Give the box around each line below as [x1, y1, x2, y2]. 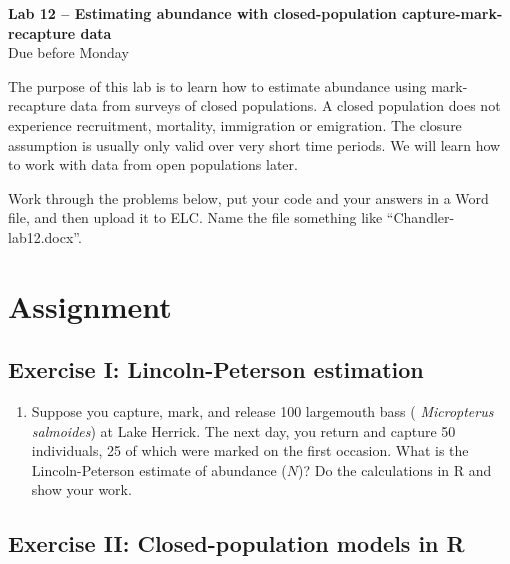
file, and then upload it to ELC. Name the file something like [8, 207, 383, 228]
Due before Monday [8, 42, 129, 63]
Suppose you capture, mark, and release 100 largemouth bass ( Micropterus [31, 401, 494, 422]
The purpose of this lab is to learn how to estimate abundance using [8, 75, 427, 96]
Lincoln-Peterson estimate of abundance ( [31, 459, 287, 480]
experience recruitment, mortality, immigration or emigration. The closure [8, 114, 462, 135]
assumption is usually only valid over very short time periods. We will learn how [8, 134, 501, 155]
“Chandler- [386, 207, 455, 228]
